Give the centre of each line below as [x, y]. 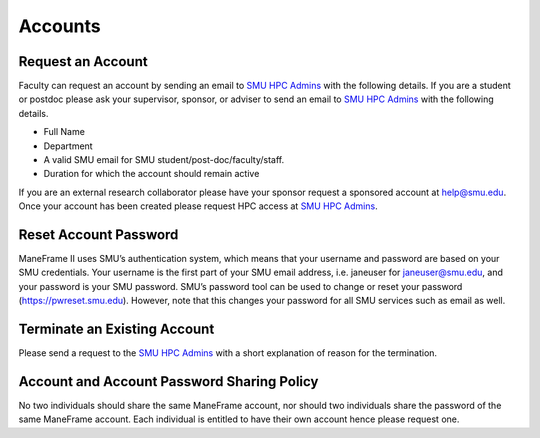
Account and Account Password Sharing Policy [168, 381]
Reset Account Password [98, 234]
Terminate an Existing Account [116, 329]
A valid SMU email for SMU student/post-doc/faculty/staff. [164, 160]
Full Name [64, 132]
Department [68, 146]
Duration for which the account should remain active [151, 174]
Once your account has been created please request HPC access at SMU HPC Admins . [198, 206]
